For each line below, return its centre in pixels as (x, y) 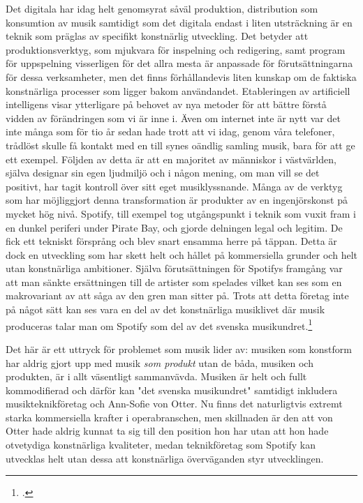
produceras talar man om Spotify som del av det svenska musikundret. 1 (159, 324)
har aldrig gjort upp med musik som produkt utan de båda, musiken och (160, 362)
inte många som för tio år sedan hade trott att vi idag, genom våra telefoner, (170, 132)
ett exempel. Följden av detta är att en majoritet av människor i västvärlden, (171, 159)
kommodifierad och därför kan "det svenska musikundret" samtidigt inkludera (172, 390)
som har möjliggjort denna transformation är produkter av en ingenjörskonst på (177, 200)
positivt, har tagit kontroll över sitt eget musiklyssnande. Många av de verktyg (174, 186)
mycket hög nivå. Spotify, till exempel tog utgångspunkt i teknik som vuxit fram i (181, 213)
